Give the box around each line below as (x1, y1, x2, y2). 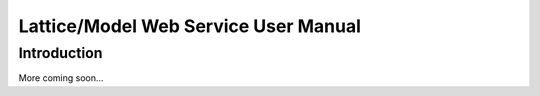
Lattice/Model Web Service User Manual (18, 15, 362, 37)
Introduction (18, 44, 103, 62)
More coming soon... (18, 72, 104, 84)
